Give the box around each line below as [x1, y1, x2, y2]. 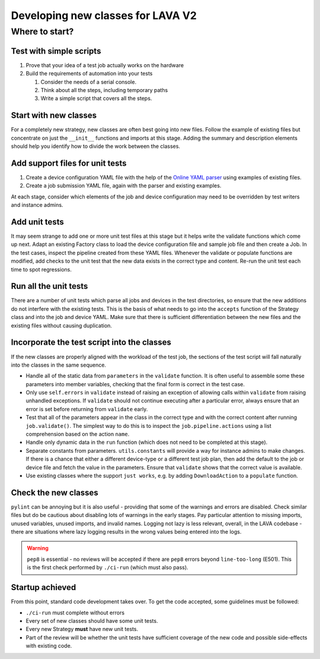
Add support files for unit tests [11, 158, 127, 168]
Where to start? [11, 26, 74, 37]
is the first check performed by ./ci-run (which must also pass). [27, 564, 189, 571]
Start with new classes [11, 111, 97, 121]
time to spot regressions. [11, 266, 72, 273]
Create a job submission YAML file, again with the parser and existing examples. [25, 182, 222, 190]
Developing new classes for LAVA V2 [11, 9, 197, 22]
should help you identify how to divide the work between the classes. [11, 143, 181, 150]
